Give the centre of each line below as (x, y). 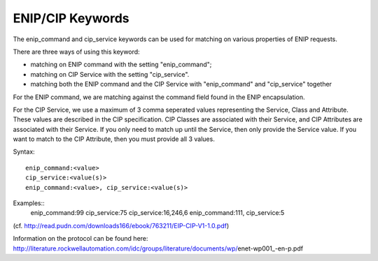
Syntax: (24, 152)
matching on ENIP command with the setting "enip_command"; (121, 65)
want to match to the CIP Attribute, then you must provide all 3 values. (114, 139)
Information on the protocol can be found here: (80, 239)
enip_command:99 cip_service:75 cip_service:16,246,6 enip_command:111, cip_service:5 (157, 213)
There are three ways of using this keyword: (76, 52)
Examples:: (29, 203)
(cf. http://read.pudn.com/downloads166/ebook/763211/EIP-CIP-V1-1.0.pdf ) (121, 225)
